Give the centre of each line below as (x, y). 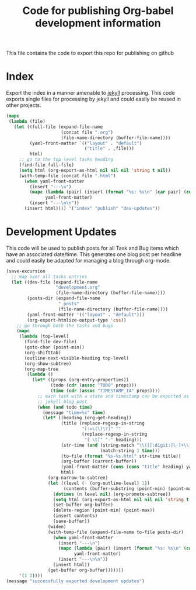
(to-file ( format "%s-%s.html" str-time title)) (121, 456)
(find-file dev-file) (50, 342)
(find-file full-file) (47, 165)
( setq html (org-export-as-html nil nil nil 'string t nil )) (95, 170)
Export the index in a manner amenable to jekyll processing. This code (90, 93)
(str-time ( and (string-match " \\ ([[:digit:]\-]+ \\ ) (126, 445)
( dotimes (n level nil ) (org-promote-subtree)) (112, 494)
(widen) (57, 527)
